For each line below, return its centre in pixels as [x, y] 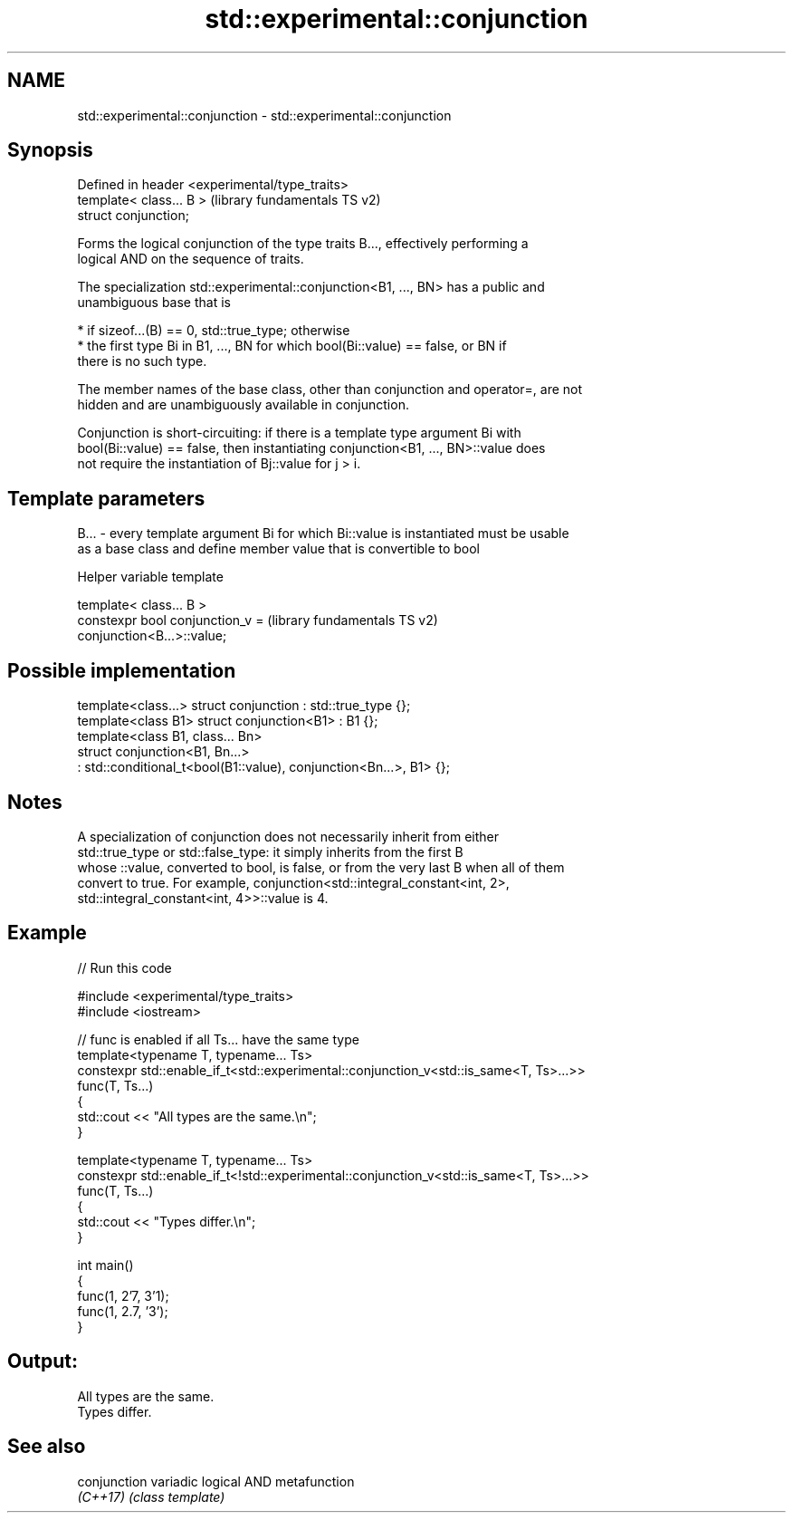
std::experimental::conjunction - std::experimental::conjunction [264, 115]
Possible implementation [122, 670]
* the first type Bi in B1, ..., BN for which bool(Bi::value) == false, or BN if [292, 346]
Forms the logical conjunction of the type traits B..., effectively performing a [303, 244]
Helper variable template [150, 577]
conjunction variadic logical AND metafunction [216, 1481]
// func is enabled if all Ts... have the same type [218, 1039]
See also [47, 1447]
